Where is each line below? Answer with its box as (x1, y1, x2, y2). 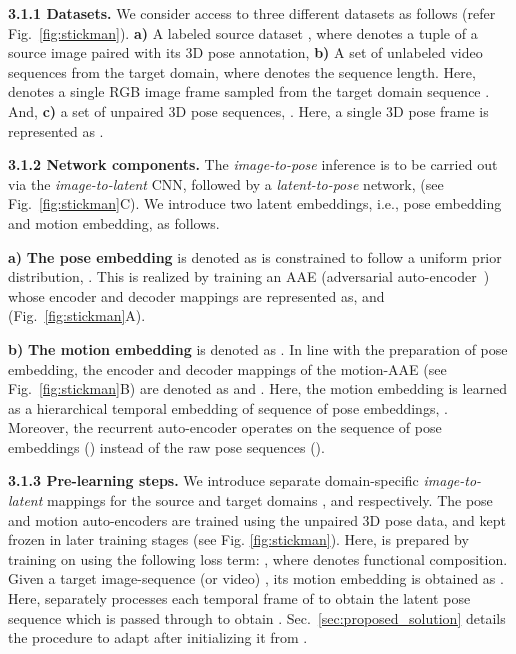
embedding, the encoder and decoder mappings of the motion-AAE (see (8, 358, 447, 379)
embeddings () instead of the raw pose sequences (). (8, 436, 325, 457)
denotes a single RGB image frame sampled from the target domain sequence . (8, 81, 490, 102)
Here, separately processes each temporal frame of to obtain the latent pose (8, 588, 471, 609)
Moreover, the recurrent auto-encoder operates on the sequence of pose (8, 417, 442, 438)
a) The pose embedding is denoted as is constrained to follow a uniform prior (8, 246, 502, 267)
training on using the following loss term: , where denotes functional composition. (8, 548, 508, 569)
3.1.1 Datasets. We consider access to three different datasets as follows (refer (8, 3, 496, 23)
